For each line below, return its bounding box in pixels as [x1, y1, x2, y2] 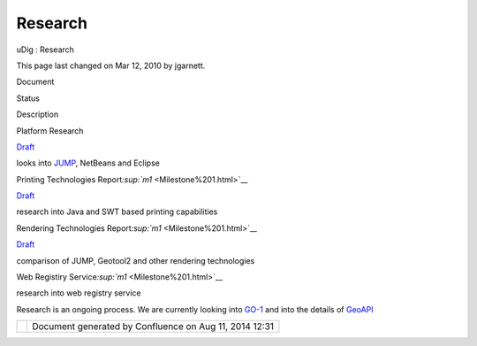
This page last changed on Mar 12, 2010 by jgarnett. [16, 60, 206, 71]
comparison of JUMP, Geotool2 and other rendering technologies [16, 255, 255, 265]
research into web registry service [16, 288, 141, 298]
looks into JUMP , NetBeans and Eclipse [16, 158, 161, 168]
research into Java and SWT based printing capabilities [16, 206, 218, 217]
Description [16, 109, 59, 119]
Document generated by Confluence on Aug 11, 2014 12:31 [32, 320, 274, 333]
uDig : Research [16, 44, 75, 55]
